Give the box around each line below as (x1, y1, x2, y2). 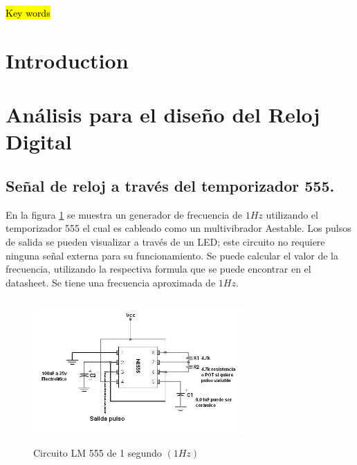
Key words (6, 6, 51, 19)
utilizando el (266, 207, 318, 221)
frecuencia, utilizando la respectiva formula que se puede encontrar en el (6, 262, 311, 276)
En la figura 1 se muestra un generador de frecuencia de (6, 207, 242, 221)
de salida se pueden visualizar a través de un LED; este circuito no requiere (6, 234, 325, 248)
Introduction (6, 46, 129, 74)
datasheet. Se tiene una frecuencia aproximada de (6, 275, 216, 289)
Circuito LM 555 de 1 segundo (33, 445, 162, 459)
